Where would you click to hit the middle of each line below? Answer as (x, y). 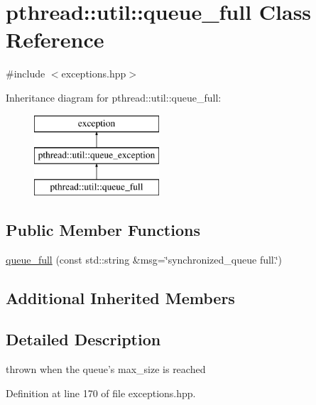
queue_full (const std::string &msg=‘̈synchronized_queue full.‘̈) (144, 259)
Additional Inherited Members (120, 297)
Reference (55, 39)
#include (26, 74)
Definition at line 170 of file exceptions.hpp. (101, 393)
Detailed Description (83, 339)
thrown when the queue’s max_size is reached (106, 369)
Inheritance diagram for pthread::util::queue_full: (114, 97)
